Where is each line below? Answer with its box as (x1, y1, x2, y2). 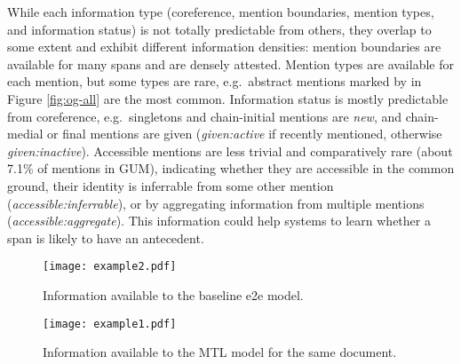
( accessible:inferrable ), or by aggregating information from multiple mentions (7, 194, 425, 212)
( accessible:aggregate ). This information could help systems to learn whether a (7, 211, 431, 230)
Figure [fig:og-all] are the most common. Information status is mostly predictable (7, 89, 449, 107)
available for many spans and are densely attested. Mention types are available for (7, 54, 454, 73)
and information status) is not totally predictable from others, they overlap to (7, 20, 432, 38)
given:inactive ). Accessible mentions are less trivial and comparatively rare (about (7, 141, 453, 160)
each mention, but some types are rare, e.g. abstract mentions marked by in (7, 72, 422, 91)
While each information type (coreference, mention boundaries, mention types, (7, 3, 434, 20)
